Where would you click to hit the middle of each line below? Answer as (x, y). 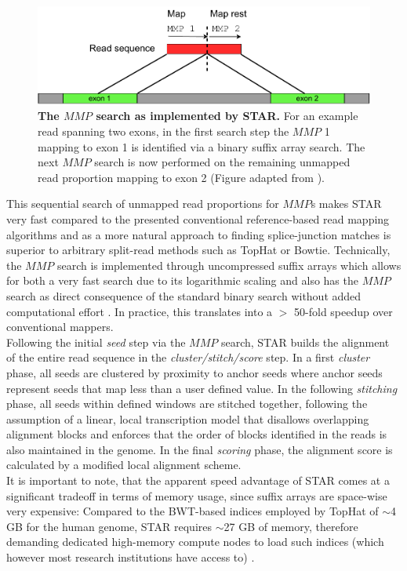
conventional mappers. (60, 327)
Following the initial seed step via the (96, 342)
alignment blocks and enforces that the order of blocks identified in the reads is (197, 434)
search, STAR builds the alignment (305, 342)
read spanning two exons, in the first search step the (164, 131)
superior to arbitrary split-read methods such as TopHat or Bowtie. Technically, (198, 250)
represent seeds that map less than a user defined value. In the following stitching (202, 388)
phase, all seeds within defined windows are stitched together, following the (187, 404)
